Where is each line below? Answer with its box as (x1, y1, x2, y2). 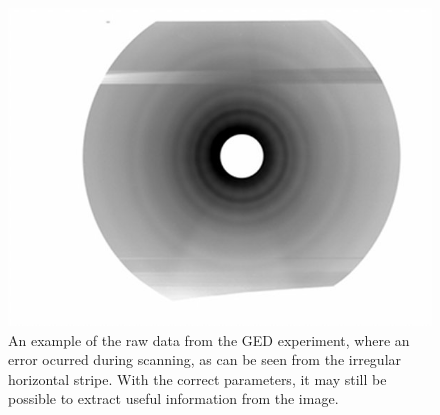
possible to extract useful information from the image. (8, 388, 339, 409)
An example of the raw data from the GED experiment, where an (8, 329, 410, 350)
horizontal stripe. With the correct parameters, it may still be (8, 368, 387, 389)
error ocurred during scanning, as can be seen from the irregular (8, 349, 402, 370)
